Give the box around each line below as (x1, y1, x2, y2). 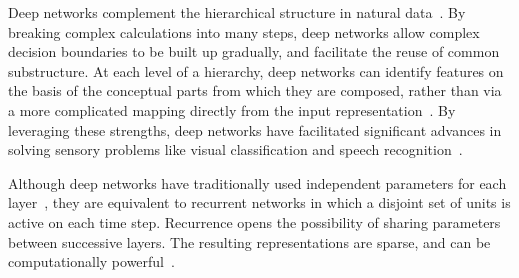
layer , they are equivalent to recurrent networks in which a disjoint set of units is (8, 192, 511, 213)
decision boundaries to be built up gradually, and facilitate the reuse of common (8, 41, 500, 62)
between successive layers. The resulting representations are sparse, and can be (8, 231, 491, 252)
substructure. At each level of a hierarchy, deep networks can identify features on (8, 60, 504, 81)
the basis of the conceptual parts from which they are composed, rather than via (8, 80, 502, 101)
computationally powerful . (8, 251, 175, 272)
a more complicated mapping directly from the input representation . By (8, 99, 456, 120)
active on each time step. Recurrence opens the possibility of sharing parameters (8, 211, 501, 232)
